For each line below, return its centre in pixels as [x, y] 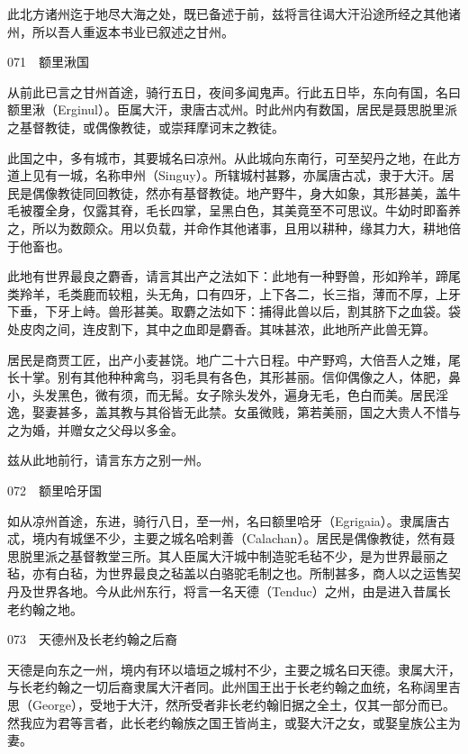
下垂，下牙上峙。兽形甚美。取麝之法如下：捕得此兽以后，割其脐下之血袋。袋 [234, 311]
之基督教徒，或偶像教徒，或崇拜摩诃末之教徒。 [146, 127]
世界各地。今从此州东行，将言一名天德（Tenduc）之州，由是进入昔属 [235, 591]
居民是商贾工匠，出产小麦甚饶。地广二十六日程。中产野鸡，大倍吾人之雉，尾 [234, 359]
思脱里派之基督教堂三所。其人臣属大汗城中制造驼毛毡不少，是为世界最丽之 [228, 555]
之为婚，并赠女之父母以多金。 [95, 429]
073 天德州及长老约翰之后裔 [92, 639]
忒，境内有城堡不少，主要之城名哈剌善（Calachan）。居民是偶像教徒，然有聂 [231, 538]
